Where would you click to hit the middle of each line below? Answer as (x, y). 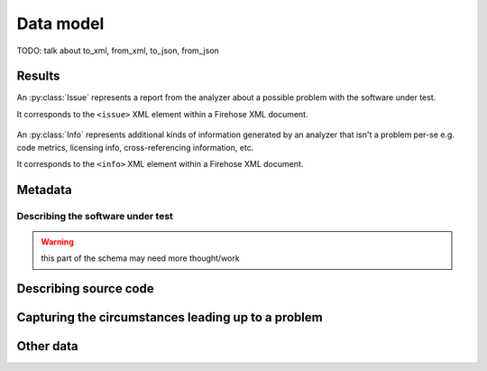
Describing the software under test (95, 216)
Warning (57, 241)
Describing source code (85, 289)
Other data (47, 346)
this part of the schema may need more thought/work (140, 258)
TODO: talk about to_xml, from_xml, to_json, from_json (118, 51)
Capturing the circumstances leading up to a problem (170, 317)
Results (38, 76)
